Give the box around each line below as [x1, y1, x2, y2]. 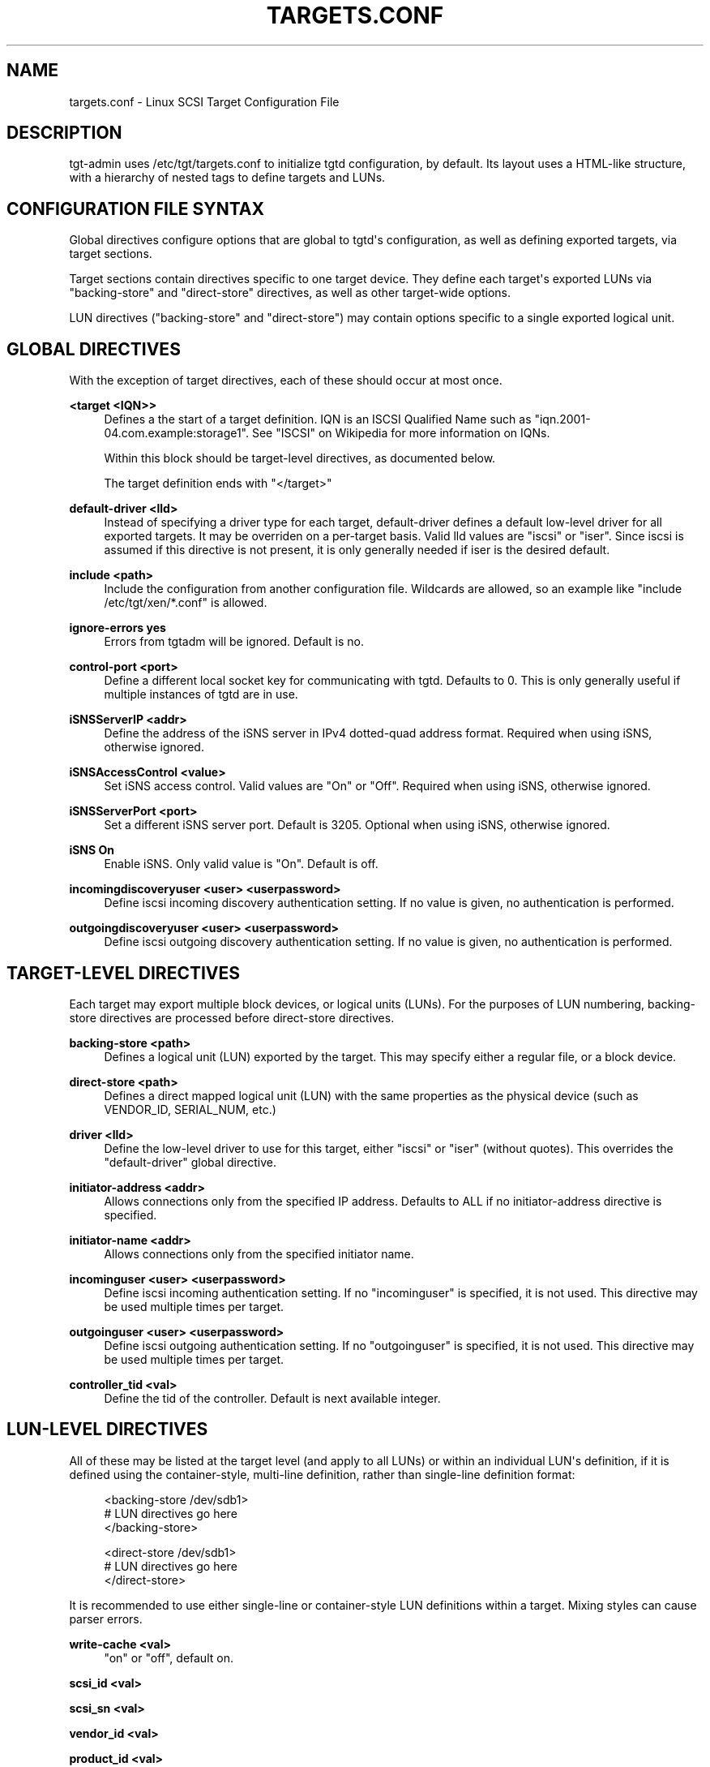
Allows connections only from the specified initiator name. [104, 1246, 414, 1261]
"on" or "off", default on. [104, 1650, 233, 1665]
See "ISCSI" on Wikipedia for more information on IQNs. [251, 426, 550, 441]
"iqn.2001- [534, 412, 591, 427]
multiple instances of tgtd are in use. [104, 687, 298, 702]
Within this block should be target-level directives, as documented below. [104, 451, 496, 466]
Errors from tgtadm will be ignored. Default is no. [104, 634, 364, 649]
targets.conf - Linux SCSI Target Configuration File [69, 94, 340, 109]
